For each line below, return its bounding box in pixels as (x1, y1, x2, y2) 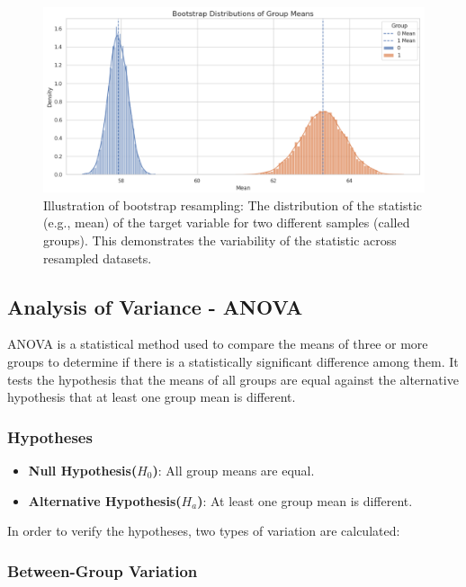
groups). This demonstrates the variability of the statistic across (43, 230, 397, 249)
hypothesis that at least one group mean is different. (7, 387, 296, 406)
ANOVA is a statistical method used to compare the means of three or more (7, 334, 428, 353)
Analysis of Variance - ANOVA (7, 292, 303, 320)
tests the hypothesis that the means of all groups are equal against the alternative (7, 369, 459, 388)
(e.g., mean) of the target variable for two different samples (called (43, 213, 410, 232)
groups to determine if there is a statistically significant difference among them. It (7, 351, 459, 370)
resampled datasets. (43, 248, 152, 267)
